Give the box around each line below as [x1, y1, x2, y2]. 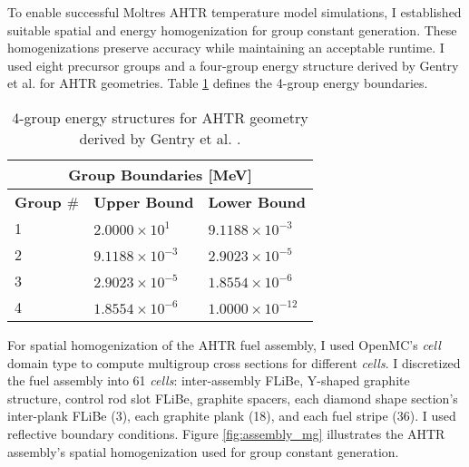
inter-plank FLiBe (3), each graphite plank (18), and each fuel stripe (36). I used [7, 406, 456, 425]
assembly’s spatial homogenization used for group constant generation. [7, 442, 399, 461]
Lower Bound [208, 190, 307, 212]
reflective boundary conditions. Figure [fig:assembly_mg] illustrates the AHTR [7, 423, 445, 443]
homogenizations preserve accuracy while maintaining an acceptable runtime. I [7, 38, 445, 57]
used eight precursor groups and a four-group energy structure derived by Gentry [7, 55, 459, 74]
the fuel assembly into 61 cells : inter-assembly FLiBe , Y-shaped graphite [7, 371, 410, 390]
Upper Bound [93, 190, 194, 212]
